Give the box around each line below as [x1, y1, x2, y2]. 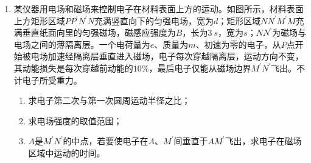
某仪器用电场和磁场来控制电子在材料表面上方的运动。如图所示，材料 [13, 2, 287, 15]
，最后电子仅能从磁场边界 [149, 61, 251, 74]
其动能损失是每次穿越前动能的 [13, 61, 133, 74]
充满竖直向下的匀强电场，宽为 [94, 14, 214, 27]
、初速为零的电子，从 [195, 38, 281, 50]
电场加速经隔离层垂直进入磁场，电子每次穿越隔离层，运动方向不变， [30, 50, 304, 62]
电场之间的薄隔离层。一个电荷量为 [13, 38, 150, 50]
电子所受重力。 [22, 73, 82, 86]
